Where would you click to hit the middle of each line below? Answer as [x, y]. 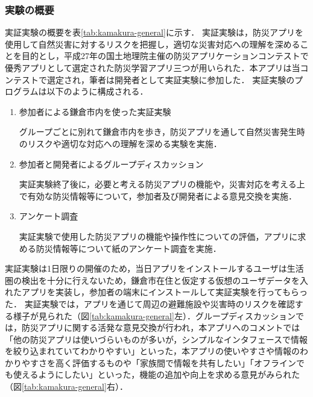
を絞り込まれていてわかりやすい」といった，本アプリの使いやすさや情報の [152, 351]
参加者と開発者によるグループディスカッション [111, 164]
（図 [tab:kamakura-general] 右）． [66, 386]
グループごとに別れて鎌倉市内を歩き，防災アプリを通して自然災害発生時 [162, 132]
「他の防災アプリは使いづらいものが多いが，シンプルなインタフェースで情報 [156, 339]
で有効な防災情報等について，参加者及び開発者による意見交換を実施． [158, 195]
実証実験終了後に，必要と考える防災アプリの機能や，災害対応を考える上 [162, 184]
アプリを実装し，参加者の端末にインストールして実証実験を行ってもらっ [164, 292]
